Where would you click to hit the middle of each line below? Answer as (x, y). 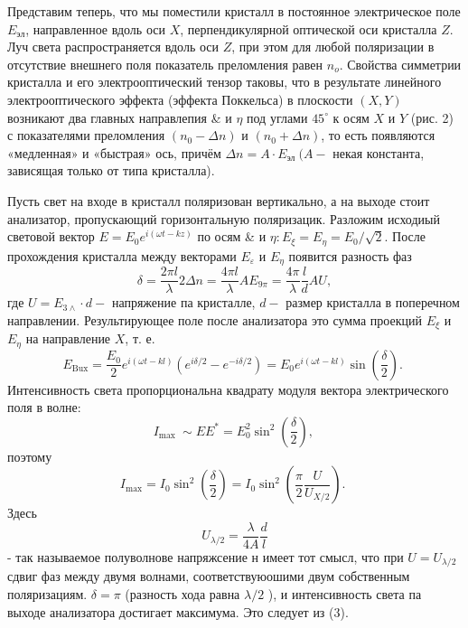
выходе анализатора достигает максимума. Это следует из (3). (178, 611)
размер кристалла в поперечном (373, 302)
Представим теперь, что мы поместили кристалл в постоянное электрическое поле (234, 11)
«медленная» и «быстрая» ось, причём (114, 152)
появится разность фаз (350, 255)
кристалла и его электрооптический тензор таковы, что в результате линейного (225, 82)
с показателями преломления (86, 135)
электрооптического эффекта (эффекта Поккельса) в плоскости (180, 99)
